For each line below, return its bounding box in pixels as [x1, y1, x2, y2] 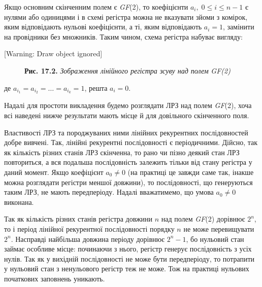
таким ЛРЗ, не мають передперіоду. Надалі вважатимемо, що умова [4, 187, 214, 197]
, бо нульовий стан [186, 233, 244, 244]
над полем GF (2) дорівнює [161, 213, 245, 224]
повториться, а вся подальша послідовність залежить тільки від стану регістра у [4, 157, 252, 167]
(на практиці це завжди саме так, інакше [127, 166, 254, 177]
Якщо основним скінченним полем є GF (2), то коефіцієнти [4, 2, 188, 12]
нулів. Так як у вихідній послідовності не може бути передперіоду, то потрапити [4, 253, 255, 264]
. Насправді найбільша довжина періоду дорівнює [11, 233, 165, 244]
